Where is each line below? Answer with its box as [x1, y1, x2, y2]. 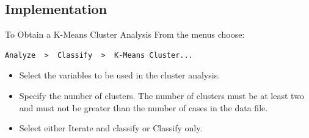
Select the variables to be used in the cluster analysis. [19, 69, 220, 81]
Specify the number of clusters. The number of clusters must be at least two [19, 89, 304, 102]
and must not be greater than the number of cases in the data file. [19, 101, 268, 114]
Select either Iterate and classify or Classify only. [19, 122, 203, 134]
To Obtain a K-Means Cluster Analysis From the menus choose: [5, 28, 245, 41]
